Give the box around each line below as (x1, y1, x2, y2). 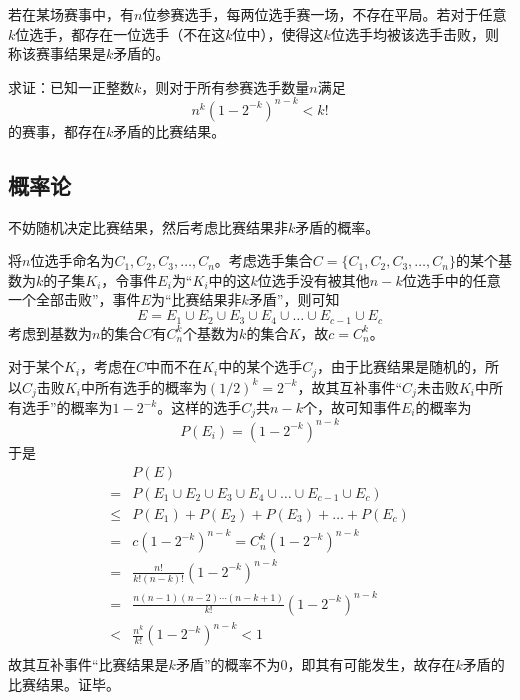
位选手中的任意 (402, 269, 501, 290)
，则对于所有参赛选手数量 (141, 76, 310, 97)
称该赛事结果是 (8, 43, 106, 64)
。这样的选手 (157, 397, 242, 417)
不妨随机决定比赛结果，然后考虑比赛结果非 (8, 216, 288, 237)
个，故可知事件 (302, 397, 401, 417)
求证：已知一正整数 (8, 76, 134, 97)
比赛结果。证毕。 (8, 673, 120, 694)
